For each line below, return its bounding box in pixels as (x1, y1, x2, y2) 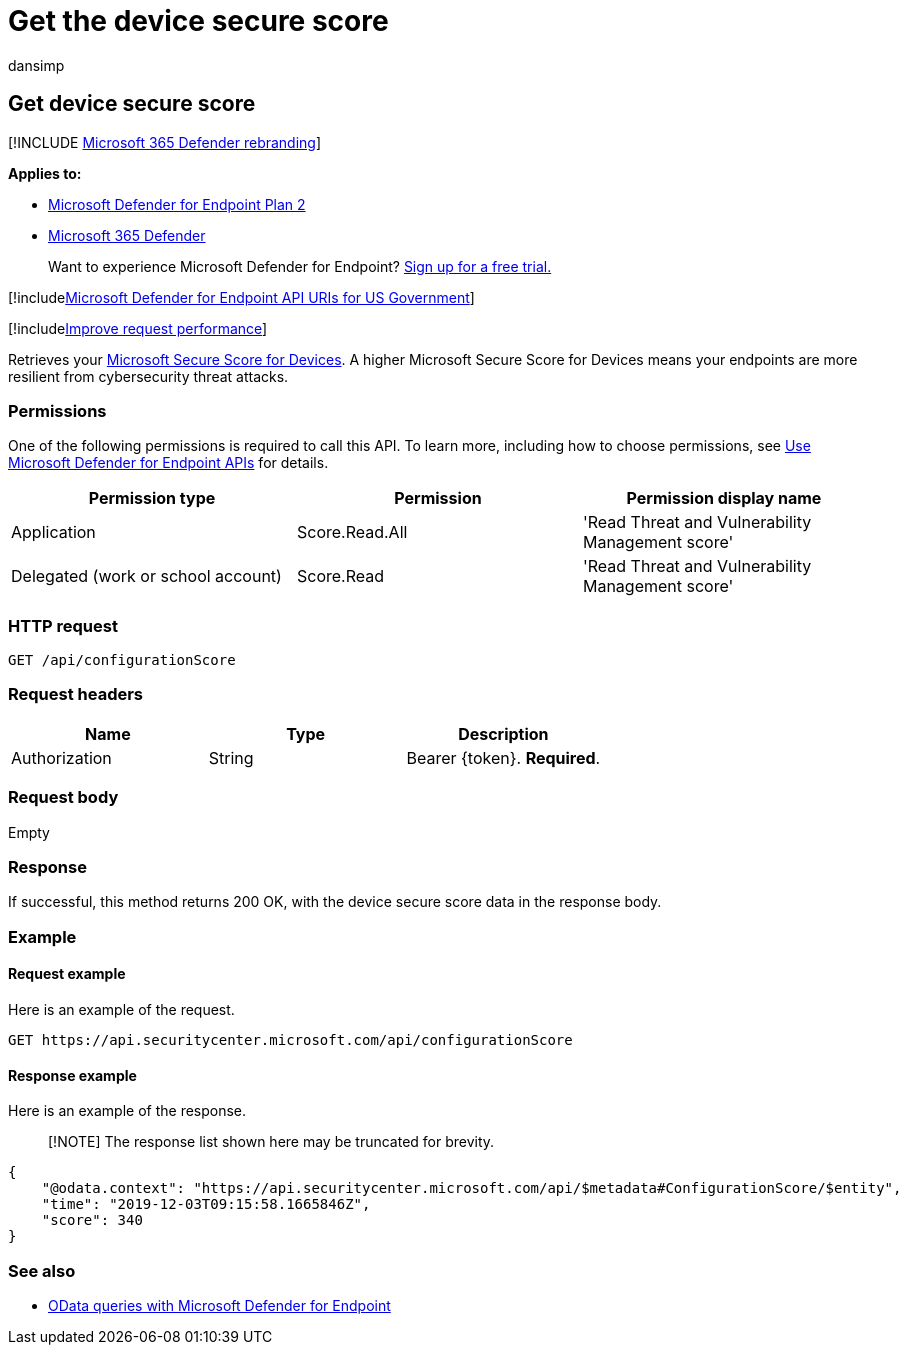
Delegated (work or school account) (11, 566, 282, 587)
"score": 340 (41, 1212, 143, 1229)
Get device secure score (8, 91, 256, 117)
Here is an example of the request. (8, 1000, 235, 1018)
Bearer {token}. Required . (406, 747, 601, 768)
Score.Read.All (296, 522, 408, 543)
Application (11, 522, 96, 543)
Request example (8, 965, 126, 983)
